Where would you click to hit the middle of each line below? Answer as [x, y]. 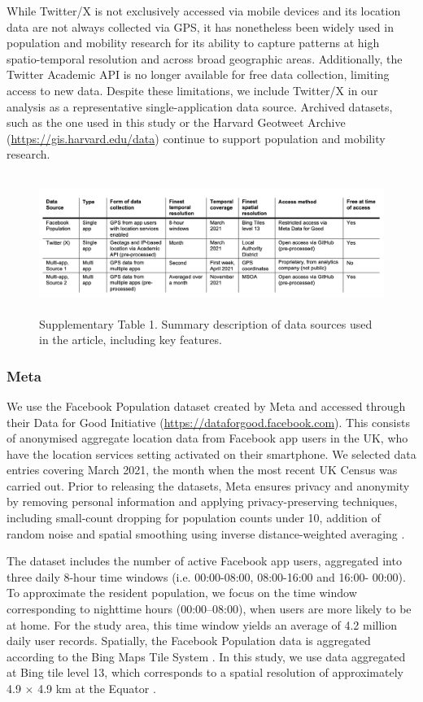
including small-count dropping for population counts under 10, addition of [194, 518]
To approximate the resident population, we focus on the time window [182, 593]
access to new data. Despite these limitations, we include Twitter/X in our [192, 90]
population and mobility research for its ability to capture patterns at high [193, 43]
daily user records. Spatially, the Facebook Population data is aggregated [189, 641]
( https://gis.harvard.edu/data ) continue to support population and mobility [196, 138]
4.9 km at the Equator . [97, 689]
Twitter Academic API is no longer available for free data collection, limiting [198, 74]
